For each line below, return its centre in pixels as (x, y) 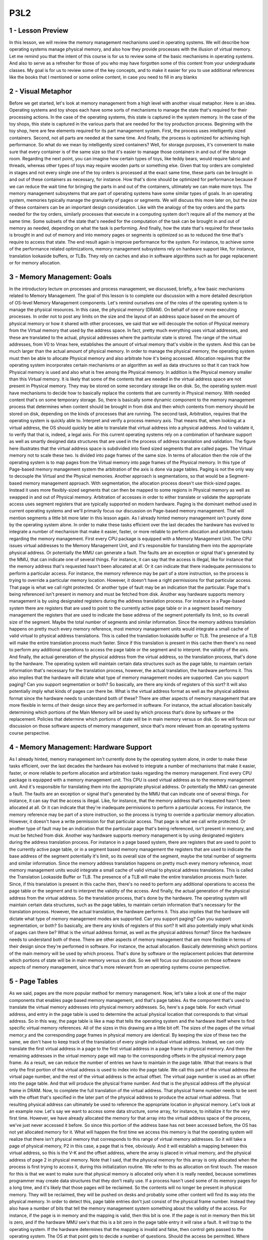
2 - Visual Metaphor (40, 91)
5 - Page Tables (33, 981)
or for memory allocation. (35, 262)
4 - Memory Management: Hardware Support (81, 747)
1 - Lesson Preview (39, 31)
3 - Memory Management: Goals (60, 277)
